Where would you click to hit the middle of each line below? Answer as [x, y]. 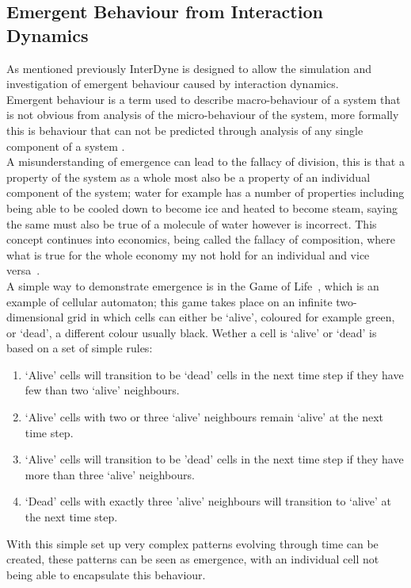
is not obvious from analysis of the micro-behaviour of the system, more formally [203, 115]
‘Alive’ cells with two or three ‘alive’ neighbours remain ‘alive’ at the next [204, 417]
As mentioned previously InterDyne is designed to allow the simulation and [189, 68]
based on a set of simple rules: [80, 348]
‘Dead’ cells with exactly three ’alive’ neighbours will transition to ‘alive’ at [208, 501]
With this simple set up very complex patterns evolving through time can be [192, 543]
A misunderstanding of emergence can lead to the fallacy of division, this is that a [205, 161]
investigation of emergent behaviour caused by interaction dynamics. [173, 84]
